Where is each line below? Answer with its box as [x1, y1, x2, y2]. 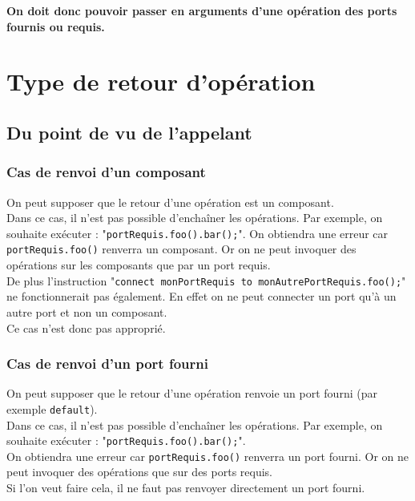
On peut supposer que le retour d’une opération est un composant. [6, 193, 334, 210]
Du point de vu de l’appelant [6, 119, 252, 144]
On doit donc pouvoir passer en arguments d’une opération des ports [6, 2, 397, 18]
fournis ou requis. [6, 18, 105, 34]
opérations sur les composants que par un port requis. [6, 257, 271, 273]
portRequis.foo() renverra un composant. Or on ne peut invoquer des [6, 240, 357, 257]
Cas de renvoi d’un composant [6, 162, 206, 182]
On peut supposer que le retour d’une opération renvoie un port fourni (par [6, 385, 377, 402]
